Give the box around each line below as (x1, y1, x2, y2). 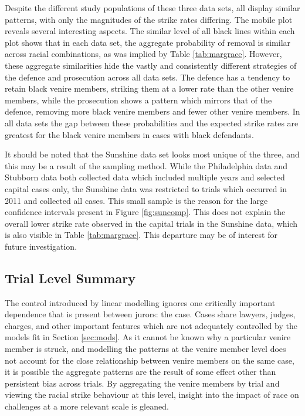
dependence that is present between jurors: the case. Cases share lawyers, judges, (5, 308, 296, 320)
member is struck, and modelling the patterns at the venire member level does (5, 343, 286, 355)
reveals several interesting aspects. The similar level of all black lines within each (5, 25, 295, 37)
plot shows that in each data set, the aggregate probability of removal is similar (5, 36, 291, 48)
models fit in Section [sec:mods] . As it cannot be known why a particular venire (5, 331, 291, 343)
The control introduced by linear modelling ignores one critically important (5, 296, 276, 308)
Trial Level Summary (5, 269, 135, 287)
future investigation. (5, 240, 77, 252)
